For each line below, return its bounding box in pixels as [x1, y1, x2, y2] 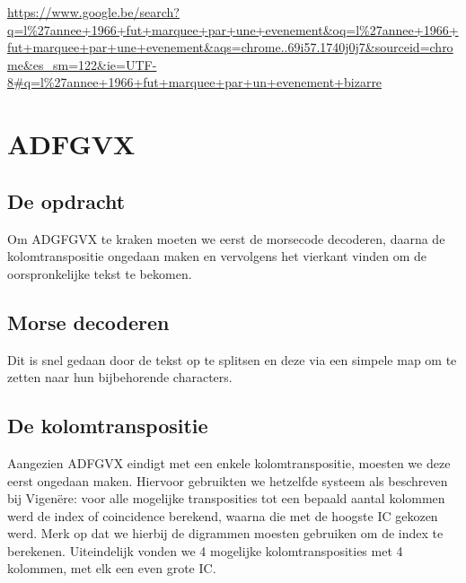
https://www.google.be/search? [7, 3, 180, 21]
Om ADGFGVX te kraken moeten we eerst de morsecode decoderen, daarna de [7, 229, 445, 248]
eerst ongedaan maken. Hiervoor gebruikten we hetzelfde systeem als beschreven [7, 471, 448, 490]
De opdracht [7, 187, 126, 214]
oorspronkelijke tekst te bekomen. [7, 264, 192, 283]
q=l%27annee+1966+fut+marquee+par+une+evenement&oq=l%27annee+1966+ [7, 20, 459, 39]
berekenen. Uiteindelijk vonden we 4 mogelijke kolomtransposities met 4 [7, 541, 403, 560]
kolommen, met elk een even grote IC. [7, 559, 216, 578]
